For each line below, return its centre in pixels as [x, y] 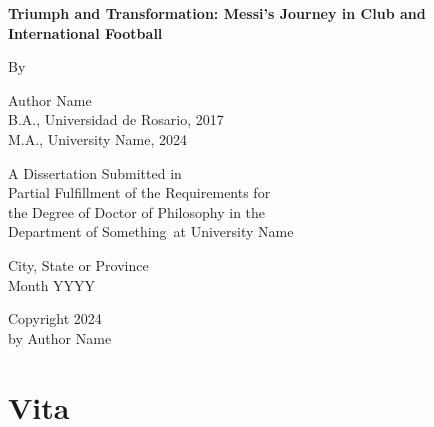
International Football [85, 32]
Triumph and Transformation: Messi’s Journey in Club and [217, 13]
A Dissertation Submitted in [95, 172]
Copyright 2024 [55, 318]
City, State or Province [78, 264]
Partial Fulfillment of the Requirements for [139, 192]
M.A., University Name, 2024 [98, 138]
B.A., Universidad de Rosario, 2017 [116, 119]
